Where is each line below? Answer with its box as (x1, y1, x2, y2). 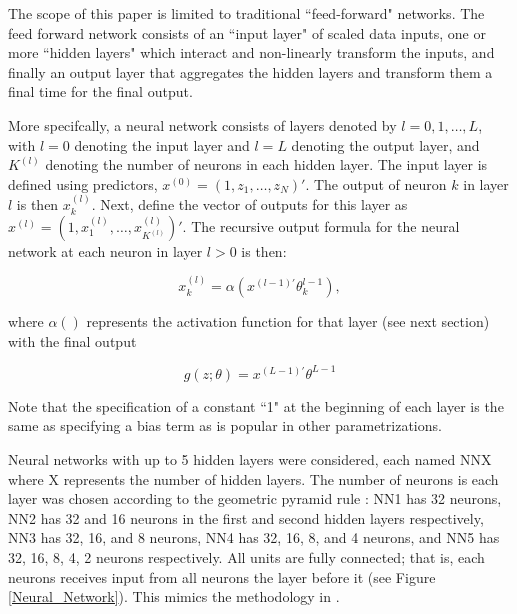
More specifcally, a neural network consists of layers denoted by (8, 114, 397, 135)
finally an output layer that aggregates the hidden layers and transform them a (8, 61, 493, 82)
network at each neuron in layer (8, 240, 203, 261)
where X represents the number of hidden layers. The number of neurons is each (8, 468, 499, 489)
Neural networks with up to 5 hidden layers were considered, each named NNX (8, 449, 492, 470)
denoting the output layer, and (291, 134, 480, 155)
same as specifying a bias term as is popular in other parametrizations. (8, 415, 442, 436)
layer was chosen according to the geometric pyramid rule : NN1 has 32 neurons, (8, 488, 502, 509)
